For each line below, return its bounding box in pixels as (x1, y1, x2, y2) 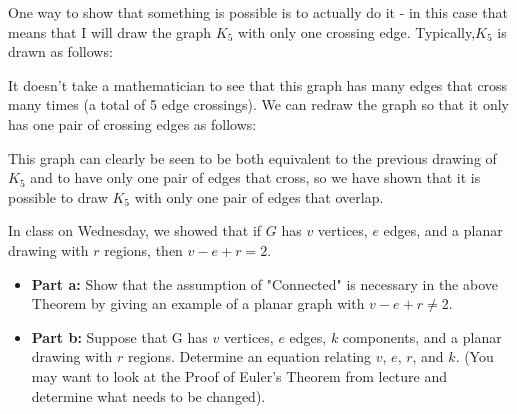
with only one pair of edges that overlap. (134, 186, 384, 207)
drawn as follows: (8, 41, 113, 62)
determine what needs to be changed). (31, 385, 266, 406)
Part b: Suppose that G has (31, 326, 208, 347)
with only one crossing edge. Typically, (238, 21, 476, 42)
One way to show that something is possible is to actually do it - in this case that (8, 2, 508, 22)
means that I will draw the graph (8, 21, 212, 42)
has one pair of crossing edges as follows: (8, 113, 257, 134)
